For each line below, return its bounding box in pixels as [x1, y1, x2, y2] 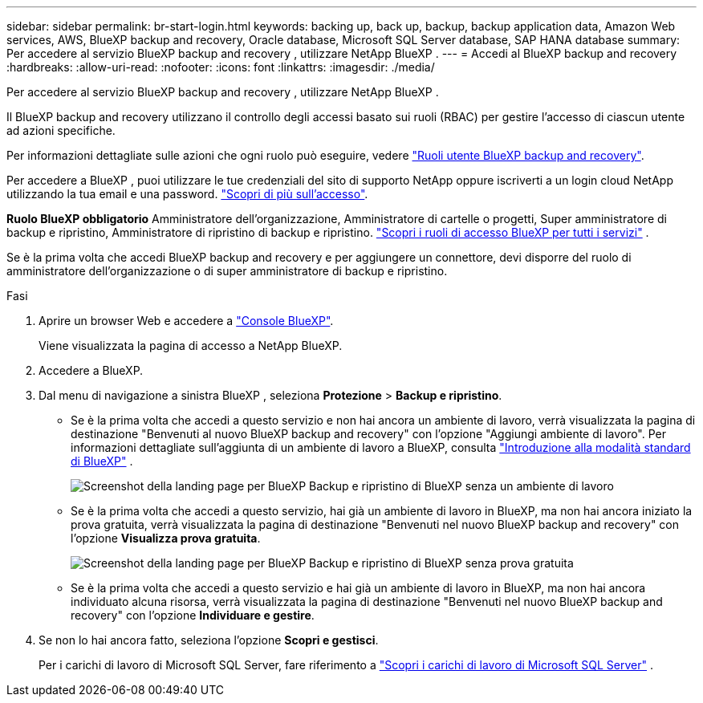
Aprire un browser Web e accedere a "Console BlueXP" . [39, 314, 334, 327]
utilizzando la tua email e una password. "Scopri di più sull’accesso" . [6, 187, 368, 201]
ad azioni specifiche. [6, 124, 116, 137]
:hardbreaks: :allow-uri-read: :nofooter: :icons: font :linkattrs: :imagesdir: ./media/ [6, 60, 435, 74]
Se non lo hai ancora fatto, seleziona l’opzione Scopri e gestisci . [39, 633, 379, 647]
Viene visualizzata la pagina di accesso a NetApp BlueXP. [39, 339, 343, 352]
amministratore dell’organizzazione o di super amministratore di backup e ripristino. [6, 264, 448, 278]
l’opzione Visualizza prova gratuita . [71, 531, 261, 545]
